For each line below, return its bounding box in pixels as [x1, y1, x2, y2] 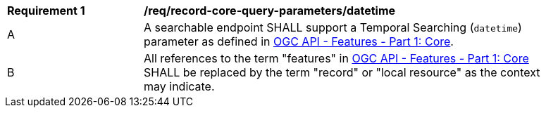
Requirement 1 [7, 4, 85, 18]
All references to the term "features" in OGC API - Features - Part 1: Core [144, 51, 529, 65]
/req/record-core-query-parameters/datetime [144, 4, 396, 18]
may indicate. [144, 79, 215, 93]
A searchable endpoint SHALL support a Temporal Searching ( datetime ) [144, 20, 522, 34]
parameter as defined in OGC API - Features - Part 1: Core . [144, 34, 454, 48]
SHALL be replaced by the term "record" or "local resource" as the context [144, 65, 540, 79]
